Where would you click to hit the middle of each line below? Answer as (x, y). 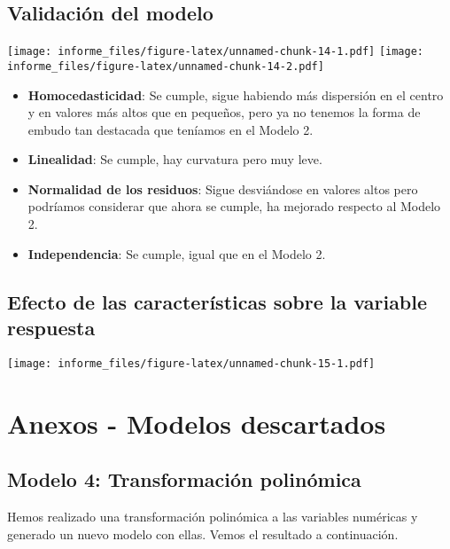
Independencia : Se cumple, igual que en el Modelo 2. (177, 253)
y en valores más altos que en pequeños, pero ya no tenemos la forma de (224, 112)
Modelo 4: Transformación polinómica (184, 479)
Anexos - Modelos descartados (197, 423)
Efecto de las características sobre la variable (217, 301)
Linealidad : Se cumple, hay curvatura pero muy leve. (175, 159)
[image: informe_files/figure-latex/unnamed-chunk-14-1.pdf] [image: (216, 52)
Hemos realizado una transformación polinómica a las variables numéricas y (213, 517)
